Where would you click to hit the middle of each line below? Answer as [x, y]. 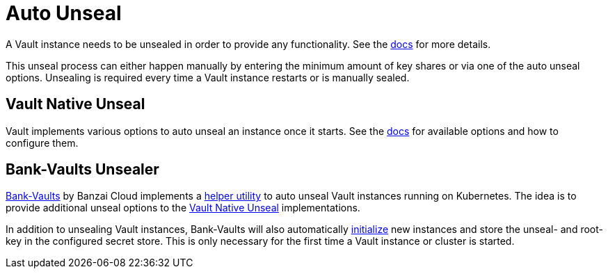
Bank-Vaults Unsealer [82, 170]
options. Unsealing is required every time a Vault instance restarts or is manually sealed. [208, 77]
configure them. [42, 143]
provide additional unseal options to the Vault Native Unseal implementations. [183, 208]
